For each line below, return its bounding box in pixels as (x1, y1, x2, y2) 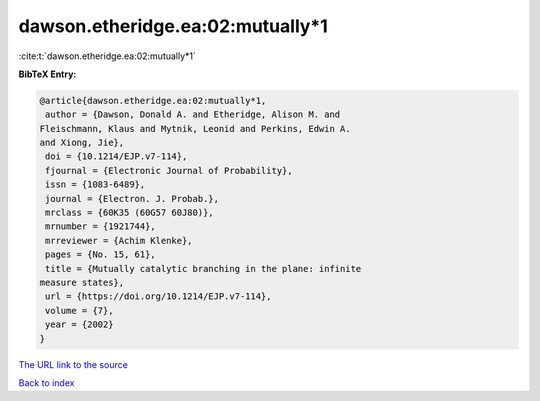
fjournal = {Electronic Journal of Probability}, (45, 165, 294, 176)
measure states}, (39, 277, 125, 288)
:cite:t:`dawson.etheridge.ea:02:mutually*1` (18, 50, 197, 62)
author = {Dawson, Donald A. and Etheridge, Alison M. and (45, 109, 341, 120)
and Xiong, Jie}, (39, 137, 125, 149)
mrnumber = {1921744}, (45, 221, 157, 232)
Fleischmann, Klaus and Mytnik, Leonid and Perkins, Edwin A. (39, 123, 351, 134)
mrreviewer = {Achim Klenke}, (45, 235, 194, 246)
